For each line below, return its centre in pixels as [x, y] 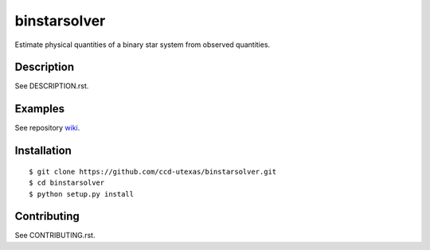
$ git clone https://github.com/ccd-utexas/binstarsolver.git [153, 172]
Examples [40, 109]
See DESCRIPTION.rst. [52, 86]
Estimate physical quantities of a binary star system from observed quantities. [143, 45]
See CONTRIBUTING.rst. [55, 236]
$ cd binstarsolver [67, 183]
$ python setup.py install [82, 194]
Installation [43, 151]
